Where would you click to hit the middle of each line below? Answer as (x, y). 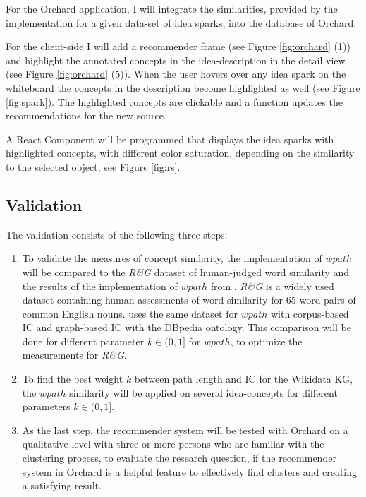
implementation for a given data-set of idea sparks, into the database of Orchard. (181, 22)
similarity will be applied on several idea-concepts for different (203, 392)
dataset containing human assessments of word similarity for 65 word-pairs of (189, 300)
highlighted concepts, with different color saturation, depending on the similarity (180, 153)
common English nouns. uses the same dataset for (130, 313)
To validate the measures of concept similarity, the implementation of (172, 258)
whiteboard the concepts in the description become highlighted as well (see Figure (183, 87)
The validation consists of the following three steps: (117, 234)
